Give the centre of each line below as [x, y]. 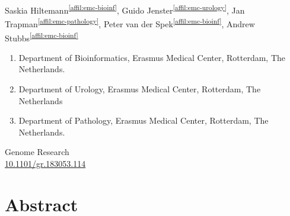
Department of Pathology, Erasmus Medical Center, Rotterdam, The [144, 120]
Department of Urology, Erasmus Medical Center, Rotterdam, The [140, 88]
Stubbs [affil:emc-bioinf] [42, 37]
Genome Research [37, 152]
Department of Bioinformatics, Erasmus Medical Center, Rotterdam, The [152, 57]
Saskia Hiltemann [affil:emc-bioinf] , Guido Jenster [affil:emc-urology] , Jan [125, 9]
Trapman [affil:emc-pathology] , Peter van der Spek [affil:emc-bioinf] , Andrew [130, 23]
